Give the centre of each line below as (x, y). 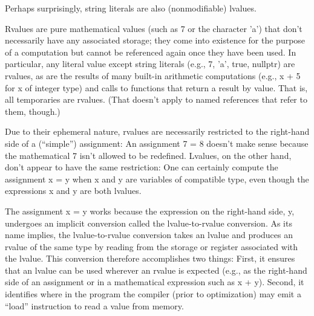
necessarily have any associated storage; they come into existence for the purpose (155, 40)
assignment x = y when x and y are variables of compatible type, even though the (157, 179)
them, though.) (33, 111)
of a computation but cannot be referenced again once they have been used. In (151, 52)
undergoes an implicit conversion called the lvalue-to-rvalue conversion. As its (149, 223)
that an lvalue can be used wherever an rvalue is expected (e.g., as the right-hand (156, 270)
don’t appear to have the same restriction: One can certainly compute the (142, 167)
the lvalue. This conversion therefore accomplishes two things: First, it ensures (150, 258)
